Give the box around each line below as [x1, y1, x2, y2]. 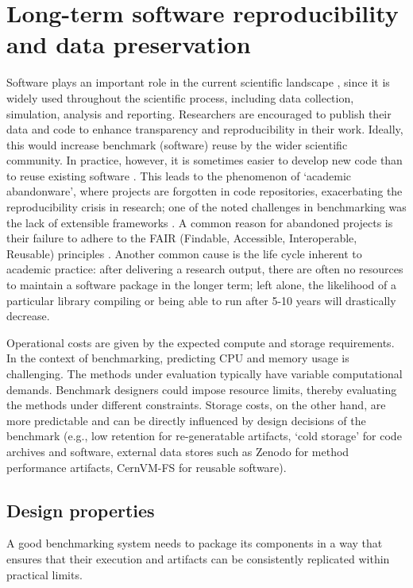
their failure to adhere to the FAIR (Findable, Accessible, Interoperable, [6, 230, 357, 246]
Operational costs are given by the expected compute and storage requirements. [6, 334, 395, 350]
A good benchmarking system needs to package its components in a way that [6, 535, 383, 551]
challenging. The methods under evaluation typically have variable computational [6, 366, 403, 381]
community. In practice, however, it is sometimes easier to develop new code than [6, 152, 403, 168]
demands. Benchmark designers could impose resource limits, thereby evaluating [6, 381, 397, 397]
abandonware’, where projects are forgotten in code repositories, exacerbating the [6, 183, 403, 199]
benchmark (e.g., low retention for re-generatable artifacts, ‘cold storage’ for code [6, 427, 402, 444]
